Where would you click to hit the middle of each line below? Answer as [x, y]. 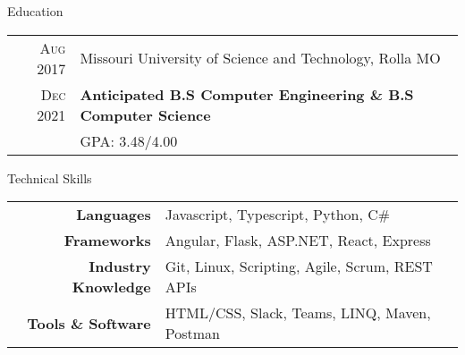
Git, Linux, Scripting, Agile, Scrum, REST [299, 266]
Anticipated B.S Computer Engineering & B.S [247, 94]
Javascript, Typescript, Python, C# [278, 215]
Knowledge [111, 287]
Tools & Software [89, 323]
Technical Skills [50, 177]
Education [35, 11]
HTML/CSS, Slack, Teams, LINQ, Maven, [298, 313]
